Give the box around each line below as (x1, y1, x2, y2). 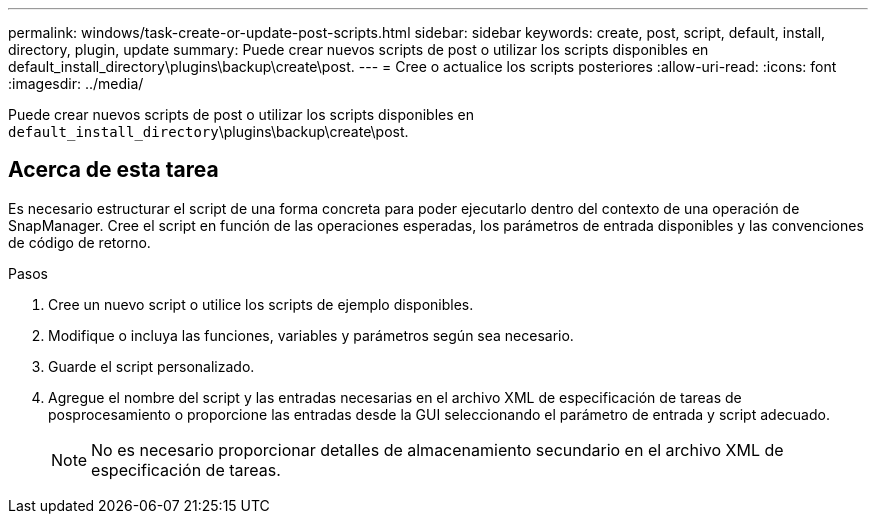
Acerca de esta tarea (8, 157, 219, 183)
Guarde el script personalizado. (48, 357, 255, 375)
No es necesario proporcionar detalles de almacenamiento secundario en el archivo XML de (91, 439, 784, 460)
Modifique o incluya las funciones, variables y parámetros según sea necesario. (48, 326, 574, 344)
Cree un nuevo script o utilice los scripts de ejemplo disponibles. (48, 295, 474, 313)
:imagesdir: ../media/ (8, 75, 144, 92)
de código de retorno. (8, 233, 151, 251)
